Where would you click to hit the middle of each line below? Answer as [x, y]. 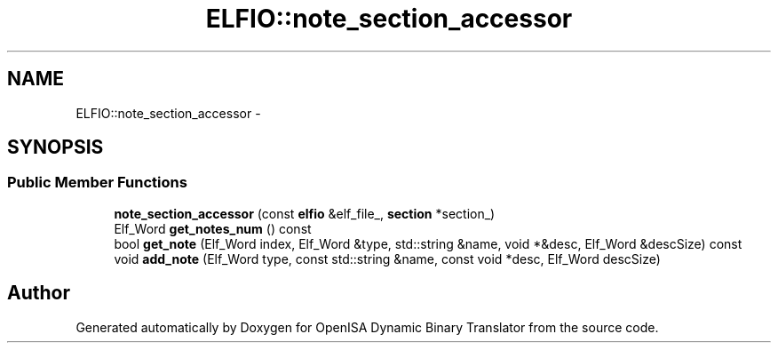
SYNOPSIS [56, 147]
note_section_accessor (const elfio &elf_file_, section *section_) [305, 213]
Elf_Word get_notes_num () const [213, 228]
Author [39, 293]
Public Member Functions [97, 183]
